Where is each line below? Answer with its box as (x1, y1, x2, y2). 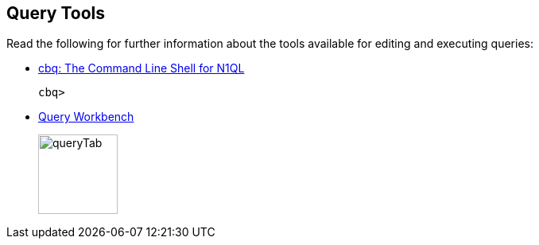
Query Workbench (38, 110, 134, 124)
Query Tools (6, 3, 105, 23)
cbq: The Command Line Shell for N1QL (38, 61, 245, 76)
